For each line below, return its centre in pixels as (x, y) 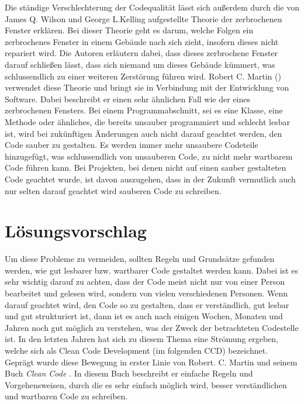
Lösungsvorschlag (76, 231)
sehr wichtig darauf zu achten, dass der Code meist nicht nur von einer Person (145, 282)
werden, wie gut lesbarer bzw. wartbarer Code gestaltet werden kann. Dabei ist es (152, 270)
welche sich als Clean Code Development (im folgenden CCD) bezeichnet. (137, 350)
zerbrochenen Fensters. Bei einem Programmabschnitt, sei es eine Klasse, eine (144, 110)
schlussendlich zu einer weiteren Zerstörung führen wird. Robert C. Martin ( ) (143, 76)
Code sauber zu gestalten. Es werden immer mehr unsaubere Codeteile (132, 145)
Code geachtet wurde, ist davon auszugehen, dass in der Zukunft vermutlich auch (150, 179)
